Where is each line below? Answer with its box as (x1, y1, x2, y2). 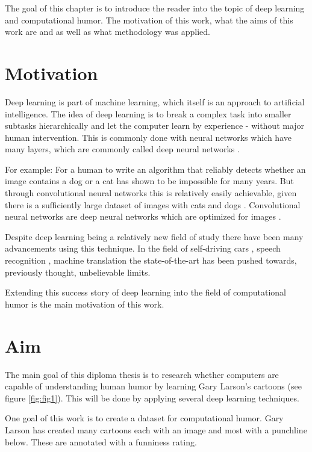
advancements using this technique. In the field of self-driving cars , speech (5, 242, 281, 255)
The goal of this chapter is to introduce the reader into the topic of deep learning (5, 2, 305, 14)
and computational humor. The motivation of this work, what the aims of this (5, 13, 293, 26)
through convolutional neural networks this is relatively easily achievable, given (5, 187, 297, 199)
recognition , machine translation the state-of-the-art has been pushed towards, (5, 254, 297, 267)
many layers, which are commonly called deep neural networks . (5, 143, 240, 155)
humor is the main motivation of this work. (5, 297, 164, 310)
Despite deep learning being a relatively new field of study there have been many (5, 230, 304, 243)
